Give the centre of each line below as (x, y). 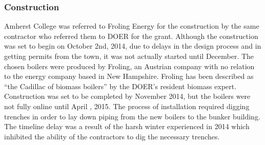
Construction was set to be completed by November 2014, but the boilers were (127, 96)
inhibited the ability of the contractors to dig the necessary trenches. (112, 136)
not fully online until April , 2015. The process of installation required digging (127, 106)
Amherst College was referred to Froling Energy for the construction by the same (132, 26)
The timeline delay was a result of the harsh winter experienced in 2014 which (127, 126)
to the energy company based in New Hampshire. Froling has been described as (129, 76)
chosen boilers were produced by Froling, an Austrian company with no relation (129, 66)
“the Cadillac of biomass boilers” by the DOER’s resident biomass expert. (120, 86)
